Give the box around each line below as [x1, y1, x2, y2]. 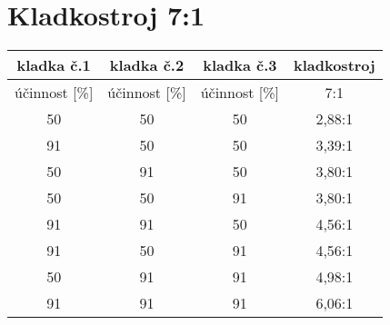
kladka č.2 [109, 54, 185, 76]
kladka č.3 [203, 54, 277, 76]
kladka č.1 [16, 54, 91, 76]
